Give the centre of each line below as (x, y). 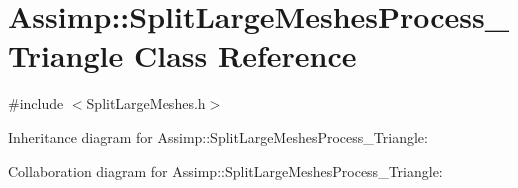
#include (36, 103)
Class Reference (245, 55)
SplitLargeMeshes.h (146, 103)
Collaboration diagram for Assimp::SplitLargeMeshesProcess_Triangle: (225, 170)
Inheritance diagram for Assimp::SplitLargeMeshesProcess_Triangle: (218, 136)
